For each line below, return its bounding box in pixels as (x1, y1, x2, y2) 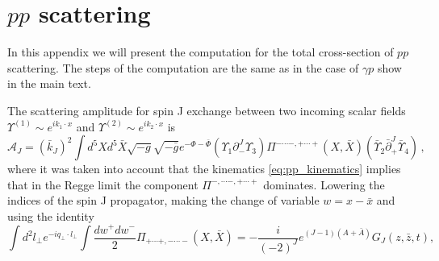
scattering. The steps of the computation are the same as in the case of (7, 59, 359, 76)
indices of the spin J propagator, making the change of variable (7, 192, 320, 209)
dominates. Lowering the (263, 176, 385, 193)
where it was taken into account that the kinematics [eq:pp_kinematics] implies (7, 160, 401, 177)
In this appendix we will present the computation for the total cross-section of (7, 43, 394, 60)
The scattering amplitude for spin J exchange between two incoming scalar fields (7, 101, 406, 118)
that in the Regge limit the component (7, 176, 199, 193)
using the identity (7, 207, 94, 224)
